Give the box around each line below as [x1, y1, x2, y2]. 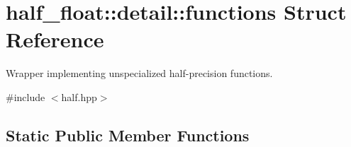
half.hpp [61, 89, 97, 104]
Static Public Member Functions [6, 124, 250, 146]
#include [6, 89, 45, 104]
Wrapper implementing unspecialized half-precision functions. [6, 66, 273, 81]
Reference [6, 25, 104, 54]
